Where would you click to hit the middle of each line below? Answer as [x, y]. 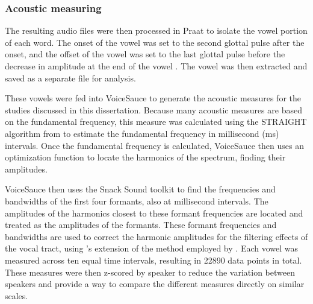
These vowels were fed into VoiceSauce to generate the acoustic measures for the [153, 98]
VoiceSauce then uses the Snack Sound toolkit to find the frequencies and [140, 189]
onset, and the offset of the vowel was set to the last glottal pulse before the [145, 54]
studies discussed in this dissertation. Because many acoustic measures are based [153, 109]
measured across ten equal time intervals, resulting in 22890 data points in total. [153, 260]
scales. [17, 295]
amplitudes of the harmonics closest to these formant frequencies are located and [154, 213]
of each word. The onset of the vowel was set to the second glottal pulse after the [155, 42]
